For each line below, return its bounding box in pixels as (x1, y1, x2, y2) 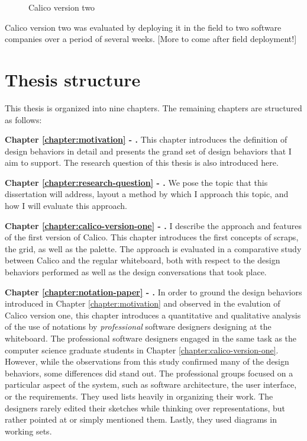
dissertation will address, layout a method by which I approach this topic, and (5, 188, 289, 200)
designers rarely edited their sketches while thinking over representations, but (5, 401, 286, 414)
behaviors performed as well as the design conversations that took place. (5, 266, 267, 278)
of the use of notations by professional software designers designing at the (5, 320, 272, 333)
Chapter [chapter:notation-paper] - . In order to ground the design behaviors (5, 285, 302, 298)
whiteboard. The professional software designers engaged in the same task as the (5, 332, 297, 344)
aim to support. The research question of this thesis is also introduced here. (5, 156, 279, 169)
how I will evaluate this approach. (5, 199, 128, 212)
